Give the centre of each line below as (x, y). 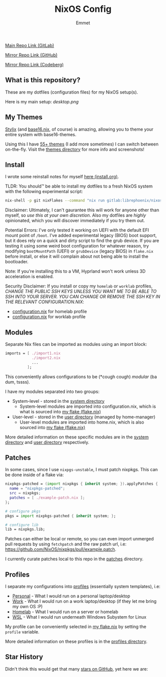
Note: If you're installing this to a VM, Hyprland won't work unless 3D (75, 271)
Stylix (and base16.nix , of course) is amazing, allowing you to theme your (79, 129)
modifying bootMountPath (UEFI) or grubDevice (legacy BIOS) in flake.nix (79, 251)
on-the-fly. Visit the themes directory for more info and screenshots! (75, 149)
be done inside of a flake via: (35, 475)
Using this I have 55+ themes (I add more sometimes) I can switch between (82, 144)
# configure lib (22, 525)
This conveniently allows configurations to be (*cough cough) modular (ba (81, 377)
